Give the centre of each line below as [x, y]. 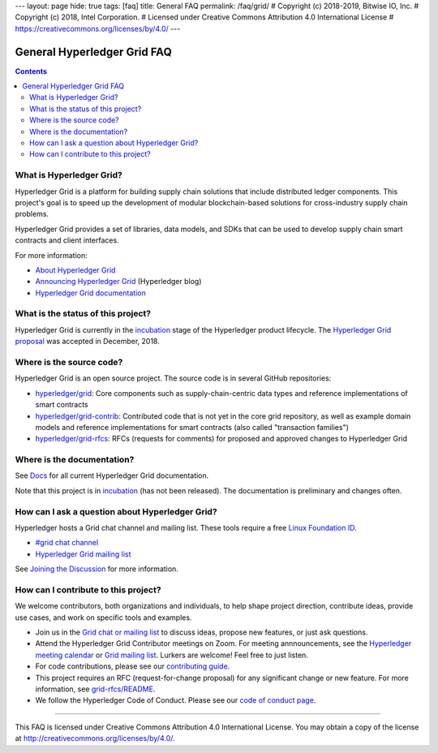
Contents [31, 71]
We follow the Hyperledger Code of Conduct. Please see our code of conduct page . [176, 700]
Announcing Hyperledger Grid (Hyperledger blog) [118, 282]
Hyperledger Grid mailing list [83, 554]
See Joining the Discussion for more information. [97, 569]
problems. [32, 214]
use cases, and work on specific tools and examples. [103, 617]
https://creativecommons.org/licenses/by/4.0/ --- [98, 28]
